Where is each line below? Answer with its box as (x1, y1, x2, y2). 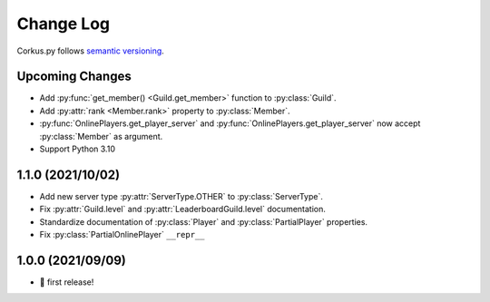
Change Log (16, 14, 111, 34)
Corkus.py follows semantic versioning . (16, 45, 165, 56)
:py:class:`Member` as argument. (39, 131, 163, 141)
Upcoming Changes (16, 69, 132, 84)
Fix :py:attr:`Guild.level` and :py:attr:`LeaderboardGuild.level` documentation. (39, 204, 327, 215)
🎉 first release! (39, 277, 94, 287)
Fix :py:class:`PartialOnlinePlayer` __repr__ (39, 229, 205, 240)
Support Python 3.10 (39, 143, 115, 154)
